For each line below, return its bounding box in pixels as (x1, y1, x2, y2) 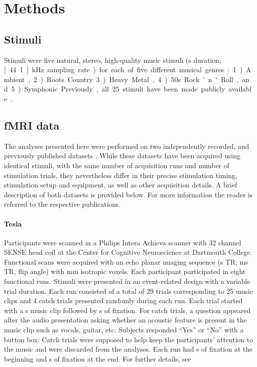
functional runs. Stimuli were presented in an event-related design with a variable (4, 276, 251, 286)
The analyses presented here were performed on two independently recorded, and (4, 140, 249, 151)
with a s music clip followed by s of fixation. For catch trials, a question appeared (4, 305, 251, 315)
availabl (228, 84, 252, 94)
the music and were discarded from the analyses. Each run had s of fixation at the (4, 344, 253, 354)
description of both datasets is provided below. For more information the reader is (4, 189, 253, 199)
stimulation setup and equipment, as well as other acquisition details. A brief (4, 180, 237, 190)
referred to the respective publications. (4, 199, 121, 209)
